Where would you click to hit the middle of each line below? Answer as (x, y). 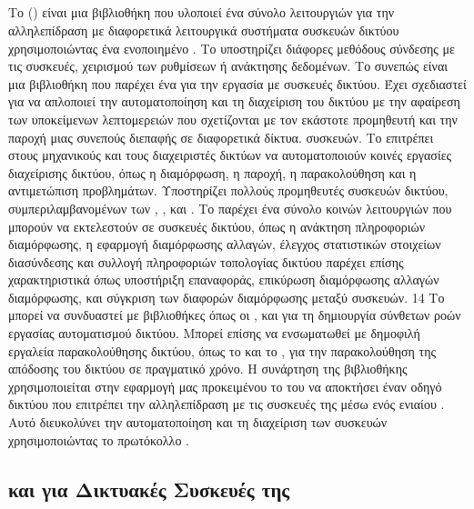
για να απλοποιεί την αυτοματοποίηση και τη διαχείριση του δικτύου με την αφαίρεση (234, 101)
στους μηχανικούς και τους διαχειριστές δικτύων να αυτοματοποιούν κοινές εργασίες (230, 155)
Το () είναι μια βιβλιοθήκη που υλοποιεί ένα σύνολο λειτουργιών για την (202, 12)
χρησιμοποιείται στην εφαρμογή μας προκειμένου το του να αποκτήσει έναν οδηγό (225, 386)
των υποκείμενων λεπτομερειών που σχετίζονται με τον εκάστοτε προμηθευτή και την (233, 119)
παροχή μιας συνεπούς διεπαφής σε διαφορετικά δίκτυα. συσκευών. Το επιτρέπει (221, 137)
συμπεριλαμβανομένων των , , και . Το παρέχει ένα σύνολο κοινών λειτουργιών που (230, 208)
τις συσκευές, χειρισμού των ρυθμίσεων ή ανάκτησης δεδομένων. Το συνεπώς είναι (228, 66)
